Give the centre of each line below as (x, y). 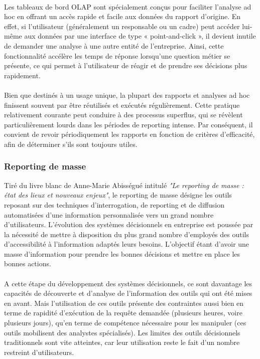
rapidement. (22, 75)
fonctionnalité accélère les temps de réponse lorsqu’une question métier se (117, 55)
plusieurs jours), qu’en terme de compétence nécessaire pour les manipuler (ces (125, 323)
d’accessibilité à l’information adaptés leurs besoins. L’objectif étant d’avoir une (127, 244)
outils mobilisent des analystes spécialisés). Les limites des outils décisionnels (122, 332)
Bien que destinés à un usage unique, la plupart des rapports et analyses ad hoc (127, 95)
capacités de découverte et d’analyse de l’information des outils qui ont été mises (128, 293)
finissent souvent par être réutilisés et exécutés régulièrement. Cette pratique (122, 105)
